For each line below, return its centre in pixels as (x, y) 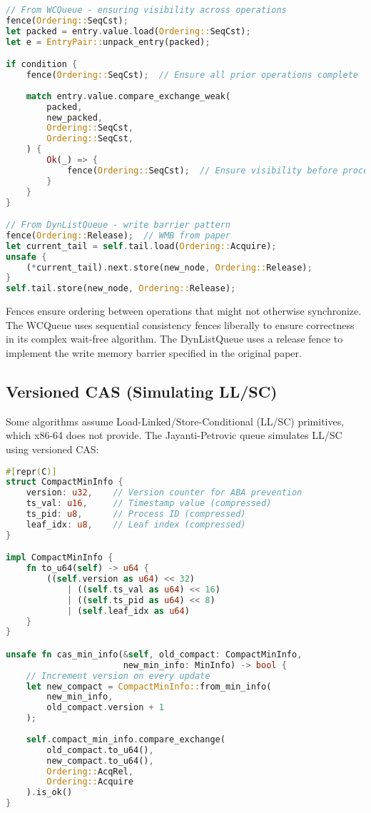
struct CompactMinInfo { (65, 482)
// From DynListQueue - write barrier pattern (118, 225)
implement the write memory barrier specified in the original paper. (154, 352)
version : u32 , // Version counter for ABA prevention (164, 493)
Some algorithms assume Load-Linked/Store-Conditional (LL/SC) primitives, (175, 421)
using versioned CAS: (52, 449)
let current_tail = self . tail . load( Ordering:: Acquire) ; (141, 246)
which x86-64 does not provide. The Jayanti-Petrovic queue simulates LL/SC (174, 435)
